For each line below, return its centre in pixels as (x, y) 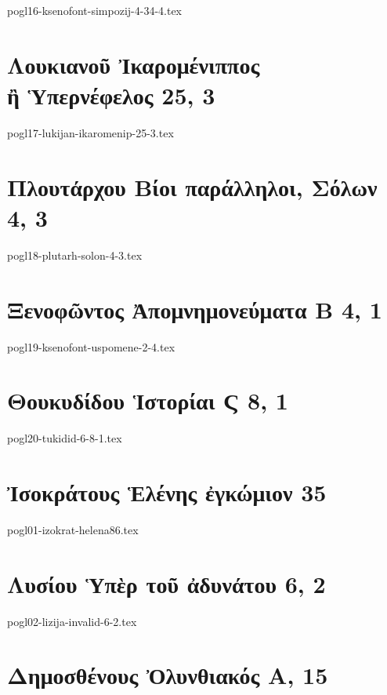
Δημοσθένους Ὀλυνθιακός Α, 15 (168, 675)
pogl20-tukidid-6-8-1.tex (65, 438)
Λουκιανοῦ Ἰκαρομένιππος (134, 64)
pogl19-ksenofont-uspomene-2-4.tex (91, 346)
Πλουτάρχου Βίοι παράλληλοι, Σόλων (192, 186)
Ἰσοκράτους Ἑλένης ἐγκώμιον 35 (167, 492)
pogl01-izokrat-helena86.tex (73, 529)
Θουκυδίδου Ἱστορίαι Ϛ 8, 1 (148, 400)
